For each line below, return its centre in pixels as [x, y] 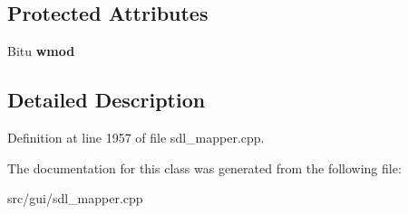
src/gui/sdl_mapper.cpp [75, 198]
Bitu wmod [41, 51]
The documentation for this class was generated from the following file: [204, 167]
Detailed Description [107, 100]
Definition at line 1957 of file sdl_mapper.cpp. [136, 137]
